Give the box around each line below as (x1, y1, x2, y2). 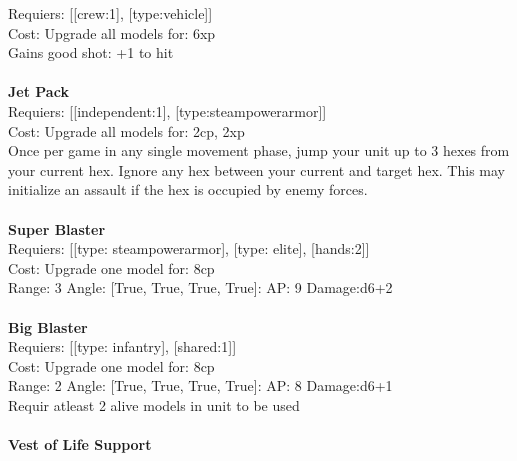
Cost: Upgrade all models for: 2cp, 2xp (8, 120, 245, 141)
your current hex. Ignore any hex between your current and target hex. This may (8, 159, 505, 180)
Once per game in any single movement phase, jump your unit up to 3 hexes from (8, 140, 510, 161)
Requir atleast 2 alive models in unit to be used (8, 394, 300, 415)
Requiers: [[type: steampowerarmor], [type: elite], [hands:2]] (8, 238, 370, 259)
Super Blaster (8, 218, 106, 239)
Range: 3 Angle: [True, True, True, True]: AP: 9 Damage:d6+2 (8, 277, 393, 298)
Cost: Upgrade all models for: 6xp (8, 22, 216, 43)
